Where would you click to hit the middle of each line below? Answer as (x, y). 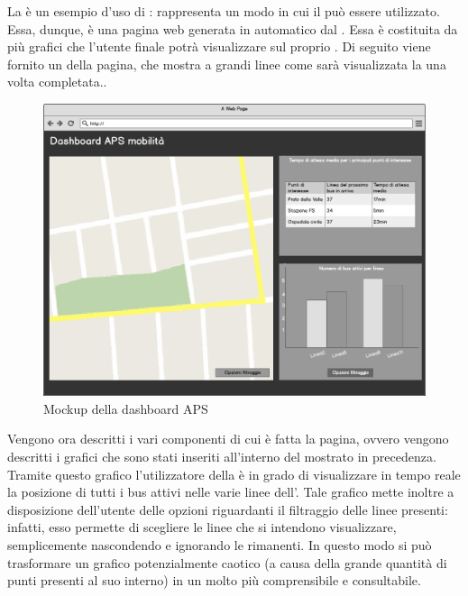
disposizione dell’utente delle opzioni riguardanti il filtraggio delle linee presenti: (228, 509)
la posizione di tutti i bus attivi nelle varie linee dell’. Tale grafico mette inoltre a (231, 492)
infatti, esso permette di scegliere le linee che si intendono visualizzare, (202, 527)
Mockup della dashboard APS (126, 408)
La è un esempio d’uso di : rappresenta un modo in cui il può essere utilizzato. (224, 11)
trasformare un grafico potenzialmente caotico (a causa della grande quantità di (227, 562)
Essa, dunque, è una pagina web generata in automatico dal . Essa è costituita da (233, 28)
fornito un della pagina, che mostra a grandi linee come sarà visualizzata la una (227, 64)
